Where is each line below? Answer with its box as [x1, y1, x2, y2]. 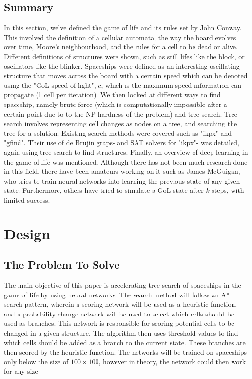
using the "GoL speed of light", [4, 80, 96, 90]
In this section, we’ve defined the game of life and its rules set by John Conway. [4, 22, 242, 33]
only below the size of [4, 356, 69, 366]
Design [4, 223, 51, 243]
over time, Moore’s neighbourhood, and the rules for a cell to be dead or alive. [4, 42, 238, 52]
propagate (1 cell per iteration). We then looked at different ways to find [4, 89, 221, 100]
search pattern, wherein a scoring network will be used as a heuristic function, [4, 299, 237, 309]
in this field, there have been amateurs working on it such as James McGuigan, [4, 166, 240, 176]
